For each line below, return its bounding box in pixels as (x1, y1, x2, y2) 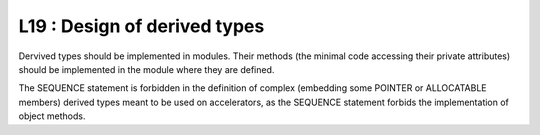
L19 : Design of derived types (18, 15, 265, 37)
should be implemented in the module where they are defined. (18, 63, 275, 75)
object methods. (18, 110, 86, 122)
